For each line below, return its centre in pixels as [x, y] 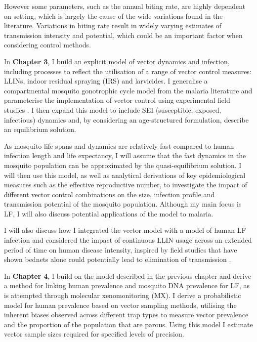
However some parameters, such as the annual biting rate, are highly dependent [125, 6]
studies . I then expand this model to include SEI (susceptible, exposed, [113, 109]
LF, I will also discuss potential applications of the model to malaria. [109, 213]
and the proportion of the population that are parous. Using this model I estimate [128, 324]
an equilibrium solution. [40, 129]
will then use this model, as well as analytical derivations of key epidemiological [125, 175]
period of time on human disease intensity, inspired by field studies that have [121, 249]
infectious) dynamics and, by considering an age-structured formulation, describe [126, 119]
